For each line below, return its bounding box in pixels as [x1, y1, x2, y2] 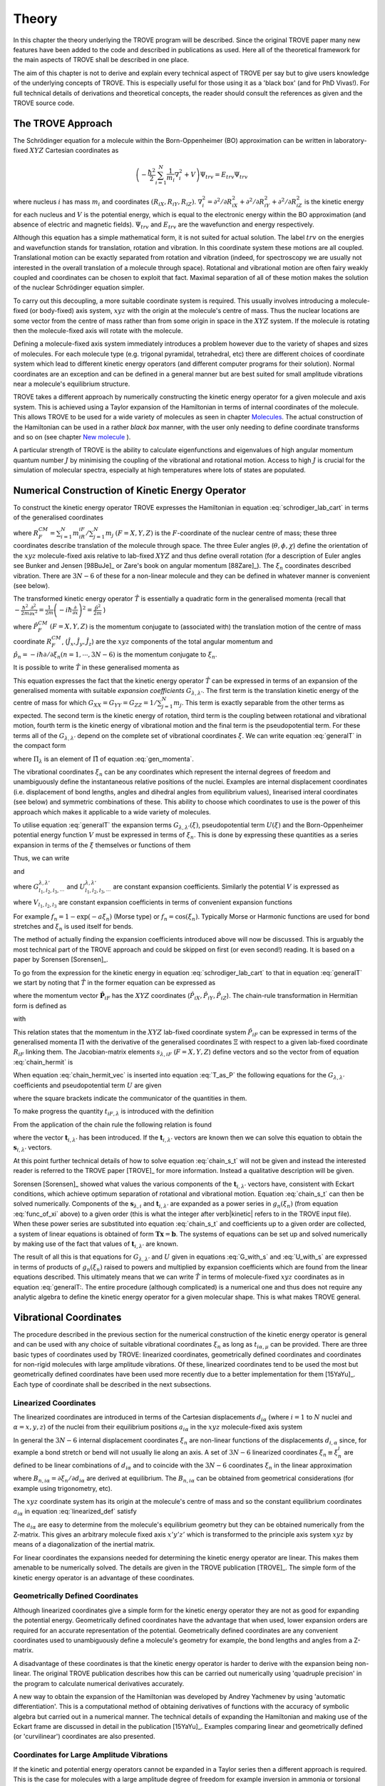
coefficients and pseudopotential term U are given [13, 1081, 162, 1089]
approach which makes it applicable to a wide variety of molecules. [13, 807, 212, 816]
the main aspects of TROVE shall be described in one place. [13, 56, 189, 64]
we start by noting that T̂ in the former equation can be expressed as [13, 979, 216, 987]
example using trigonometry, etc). [13, 1484, 113, 1492]
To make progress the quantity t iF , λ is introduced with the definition [13, 1107, 214, 1117]
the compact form [13, 742, 66, 750]
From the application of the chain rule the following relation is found [13, 1120, 212, 1129]
